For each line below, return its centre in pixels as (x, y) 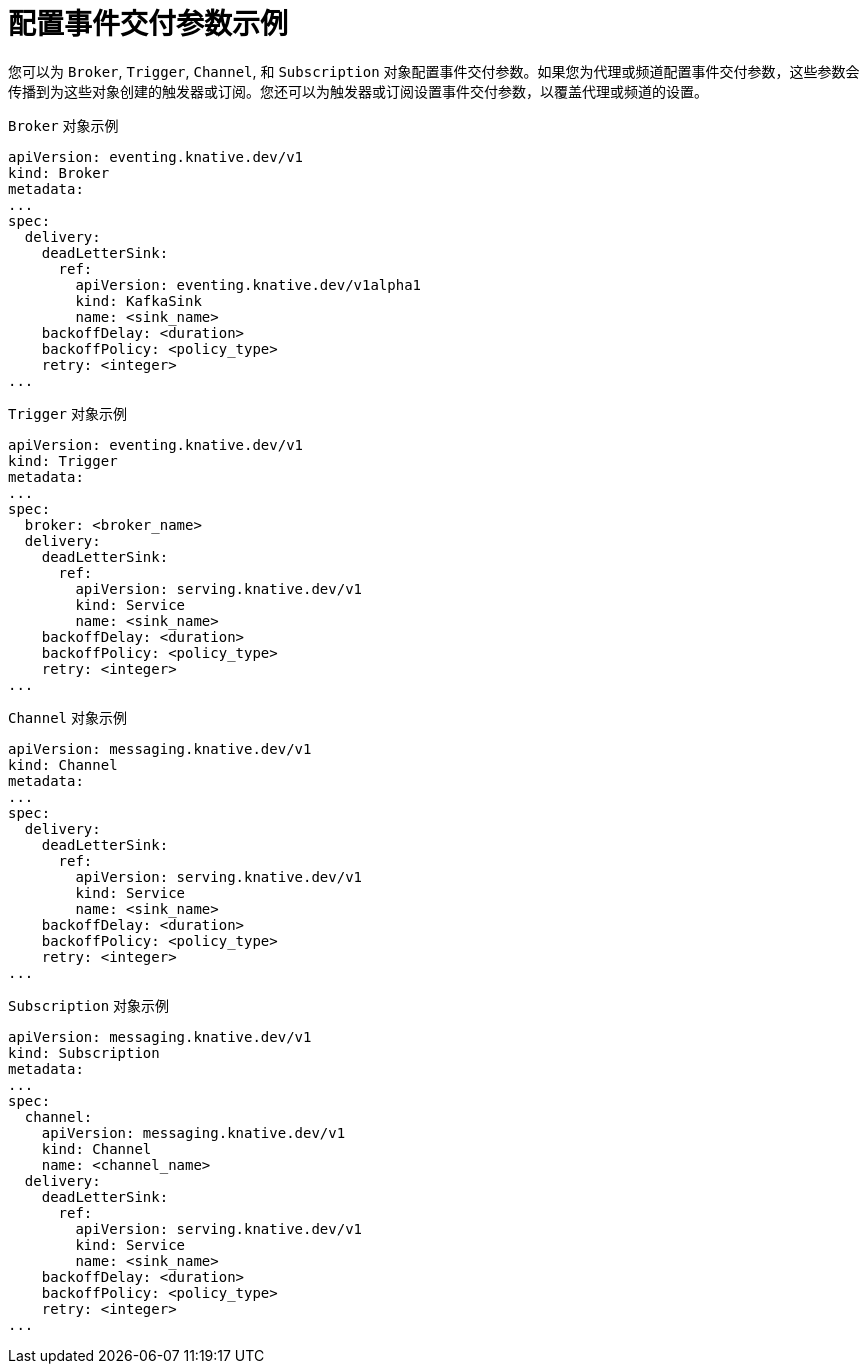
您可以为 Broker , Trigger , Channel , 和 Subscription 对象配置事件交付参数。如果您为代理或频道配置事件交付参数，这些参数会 (434, 71)
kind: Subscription (84, 1052)
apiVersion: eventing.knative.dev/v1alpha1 (248, 284)
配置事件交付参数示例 (148, 24)
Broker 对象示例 (63, 125)
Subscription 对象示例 (89, 1005)
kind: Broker (59, 172)
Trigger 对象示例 (67, 413)
